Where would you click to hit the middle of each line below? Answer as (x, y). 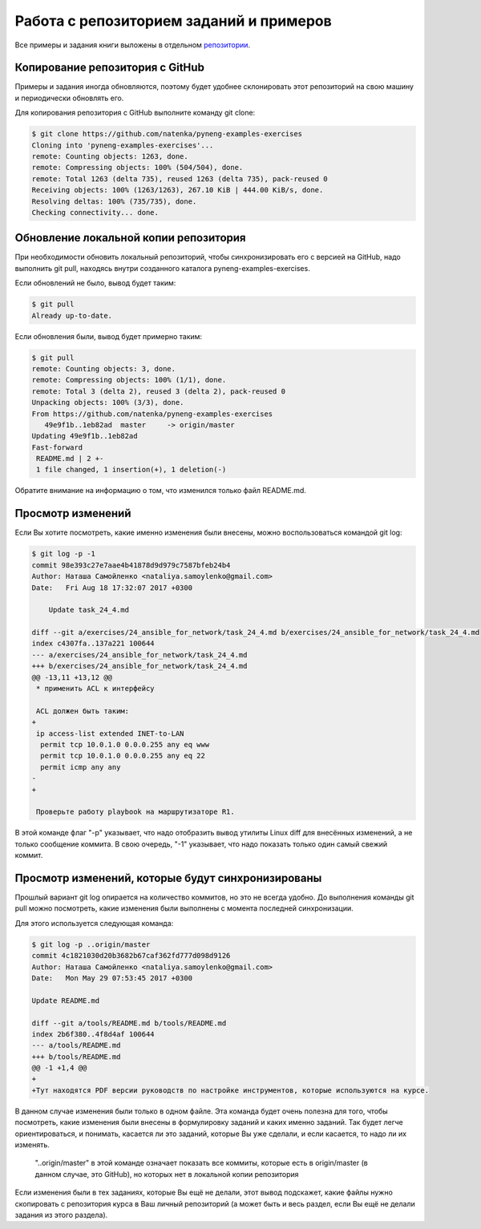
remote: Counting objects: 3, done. (104, 368)
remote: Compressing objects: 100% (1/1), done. (129, 380)
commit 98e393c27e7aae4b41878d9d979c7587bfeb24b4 (131, 565)
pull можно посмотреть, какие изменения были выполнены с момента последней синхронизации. (184, 908)
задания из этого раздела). (61, 1215)
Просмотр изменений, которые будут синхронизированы (168, 878)
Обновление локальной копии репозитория (130, 238)
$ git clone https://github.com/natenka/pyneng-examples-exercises (167, 134)
